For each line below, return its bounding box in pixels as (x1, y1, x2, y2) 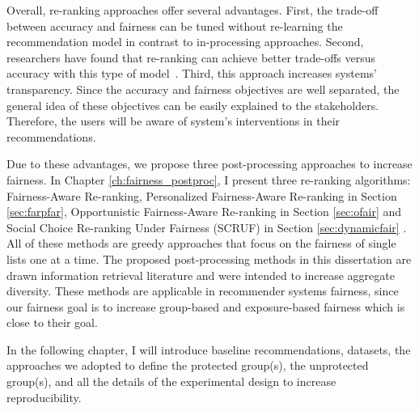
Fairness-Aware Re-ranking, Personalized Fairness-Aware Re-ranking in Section (6, 187, 397, 204)
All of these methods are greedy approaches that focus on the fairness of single (6, 235, 396, 252)
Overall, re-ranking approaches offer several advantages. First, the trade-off (6, 2, 379, 18)
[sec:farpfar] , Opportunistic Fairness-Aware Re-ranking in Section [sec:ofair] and (6, 203, 402, 220)
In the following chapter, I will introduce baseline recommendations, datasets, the (6, 341, 411, 358)
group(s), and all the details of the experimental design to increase (6, 373, 336, 390)
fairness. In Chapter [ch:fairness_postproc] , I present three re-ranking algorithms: (6, 171, 411, 188)
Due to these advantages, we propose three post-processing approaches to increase (6, 155, 413, 172)
